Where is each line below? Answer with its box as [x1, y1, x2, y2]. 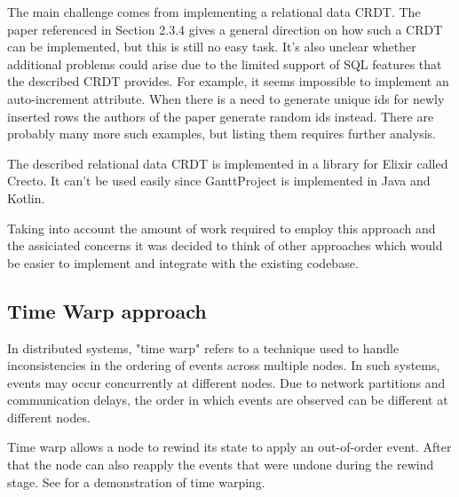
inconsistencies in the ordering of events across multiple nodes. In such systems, [7, 356, 440, 375]
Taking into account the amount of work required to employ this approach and [7, 218, 436, 237]
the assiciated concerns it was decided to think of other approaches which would [7, 236, 443, 255]
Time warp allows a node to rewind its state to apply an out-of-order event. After [7, 438, 452, 456]
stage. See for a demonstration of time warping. [7, 472, 265, 491]
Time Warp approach [7, 296, 207, 324]
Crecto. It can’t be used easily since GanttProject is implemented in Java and [7, 171, 431, 190]
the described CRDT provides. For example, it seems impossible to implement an [7, 72, 449, 91]
